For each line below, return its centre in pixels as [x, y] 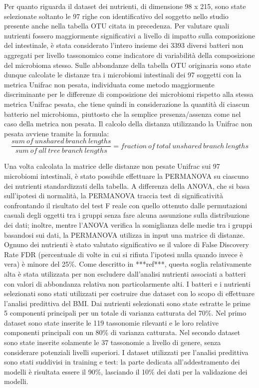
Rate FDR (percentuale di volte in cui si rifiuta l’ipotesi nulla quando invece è [124, 254]
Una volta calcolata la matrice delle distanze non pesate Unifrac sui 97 [112, 166]
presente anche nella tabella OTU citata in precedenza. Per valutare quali [117, 26]
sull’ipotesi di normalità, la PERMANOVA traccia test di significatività [114, 195]
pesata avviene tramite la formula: [57, 133]
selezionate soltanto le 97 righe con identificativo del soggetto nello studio [116, 16]
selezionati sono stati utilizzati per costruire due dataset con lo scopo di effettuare [129, 293]
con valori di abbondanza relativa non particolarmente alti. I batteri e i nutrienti [127, 283]
